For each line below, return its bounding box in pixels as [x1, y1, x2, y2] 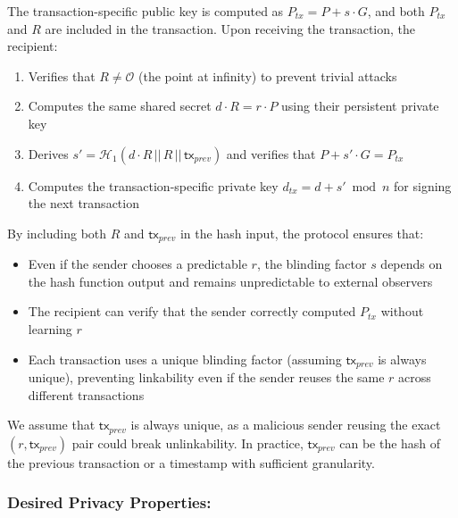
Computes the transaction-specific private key [28, 176, 279, 195]
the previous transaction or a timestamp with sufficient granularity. [7, 453, 375, 472]
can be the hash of [339, 433, 441, 452]
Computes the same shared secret [28, 96, 212, 115]
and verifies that [226, 144, 316, 163]
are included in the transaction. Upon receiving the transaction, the [45, 19, 416, 38]
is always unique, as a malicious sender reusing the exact [130, 415, 441, 434]
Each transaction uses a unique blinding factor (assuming [28, 349, 342, 368]
